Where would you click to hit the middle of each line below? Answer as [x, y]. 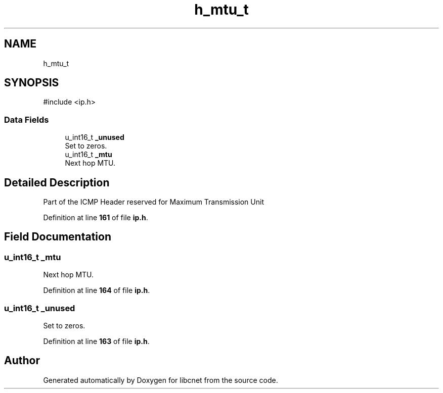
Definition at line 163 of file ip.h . [96, 341]
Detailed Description [57, 182]
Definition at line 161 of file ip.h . [96, 218]
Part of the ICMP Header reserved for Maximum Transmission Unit [153, 202]
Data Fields [27, 119]
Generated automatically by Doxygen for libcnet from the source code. [161, 380]
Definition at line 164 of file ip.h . [97, 290]
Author [22, 361]
